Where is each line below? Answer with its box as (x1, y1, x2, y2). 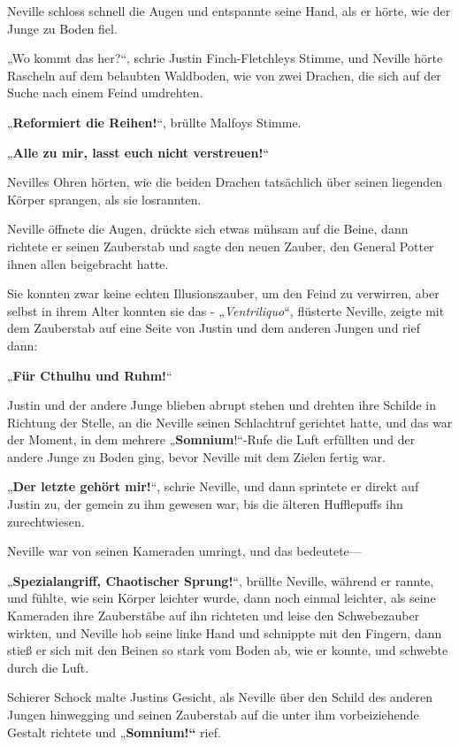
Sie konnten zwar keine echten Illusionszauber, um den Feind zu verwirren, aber (7, 284, 440, 303)
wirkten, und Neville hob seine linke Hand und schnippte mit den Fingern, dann (7, 623, 442, 642)
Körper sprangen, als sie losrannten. (7, 189, 202, 208)
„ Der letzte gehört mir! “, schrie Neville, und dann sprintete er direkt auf (7, 477, 419, 496)
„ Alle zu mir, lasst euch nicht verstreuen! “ (7, 142, 269, 161)
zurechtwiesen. (7, 512, 85, 530)
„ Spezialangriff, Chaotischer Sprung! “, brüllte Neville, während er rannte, (7, 571, 434, 589)
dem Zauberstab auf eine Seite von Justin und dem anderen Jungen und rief (7, 319, 420, 337)
